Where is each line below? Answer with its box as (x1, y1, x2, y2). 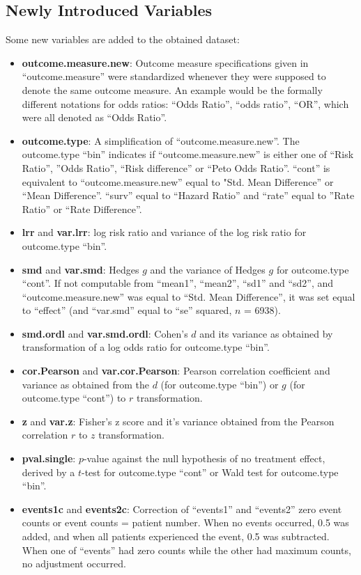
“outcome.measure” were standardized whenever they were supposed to (22, 69, 326, 84)
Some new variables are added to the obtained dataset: (6, 32, 240, 47)
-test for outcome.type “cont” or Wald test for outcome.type (82, 464, 339, 479)
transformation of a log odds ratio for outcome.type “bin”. (22, 340, 270, 354)
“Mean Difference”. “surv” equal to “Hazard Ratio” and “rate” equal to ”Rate (22, 188, 355, 203)
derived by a (22, 464, 75, 479)
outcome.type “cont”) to (22, 391, 126, 405)
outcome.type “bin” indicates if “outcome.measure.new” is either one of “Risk (22, 147, 354, 162)
